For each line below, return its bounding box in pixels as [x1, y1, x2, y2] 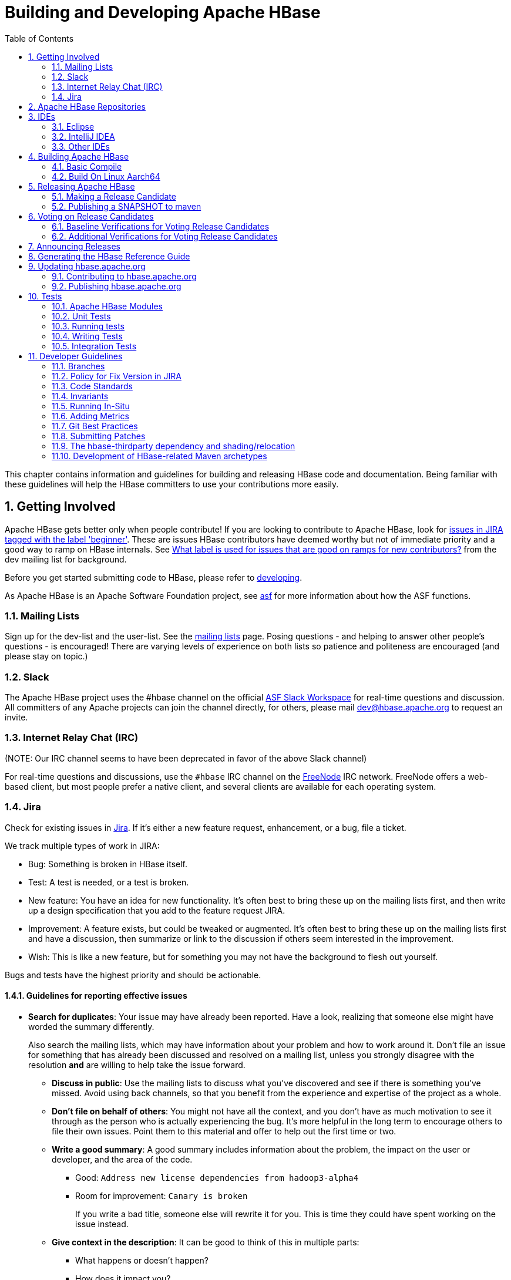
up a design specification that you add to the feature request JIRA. [28, 905, 285, 915]
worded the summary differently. [28, 1021, 154, 1032]
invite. [5, 712, 28, 723]
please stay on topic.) [5, 651, 88, 662]
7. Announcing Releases [28, 241, 120, 251]
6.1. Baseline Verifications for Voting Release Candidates [52, 221, 270, 231]
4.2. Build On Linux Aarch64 [52, 171, 160, 181]
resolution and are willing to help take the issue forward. [28, 1059, 246, 1070]
